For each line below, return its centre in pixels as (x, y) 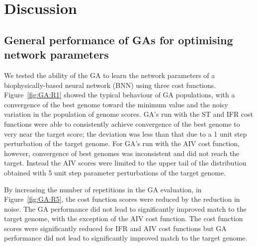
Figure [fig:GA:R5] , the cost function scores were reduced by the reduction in (122, 199)
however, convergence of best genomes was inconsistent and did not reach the (122, 153)
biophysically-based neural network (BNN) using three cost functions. (110, 85)
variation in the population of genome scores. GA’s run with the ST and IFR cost (129, 114)
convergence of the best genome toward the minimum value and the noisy (116, 104)
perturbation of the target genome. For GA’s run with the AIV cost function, (122, 143)
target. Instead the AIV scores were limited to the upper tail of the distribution (125, 163)
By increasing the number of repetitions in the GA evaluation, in (103, 189)
